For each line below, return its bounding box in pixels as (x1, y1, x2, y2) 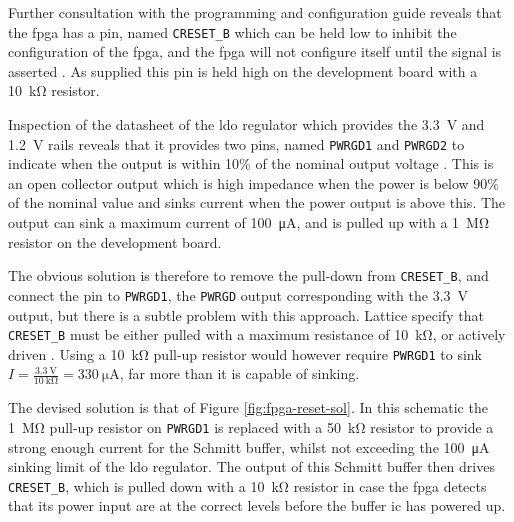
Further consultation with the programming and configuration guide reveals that (8, 2, 502, 22)
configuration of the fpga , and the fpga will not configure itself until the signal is (8, 41, 502, 62)
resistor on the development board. (8, 231, 222, 252)
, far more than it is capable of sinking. (119, 363, 360, 384)
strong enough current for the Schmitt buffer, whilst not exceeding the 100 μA (8, 436, 490, 457)
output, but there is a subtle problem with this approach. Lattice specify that (8, 304, 484, 325)
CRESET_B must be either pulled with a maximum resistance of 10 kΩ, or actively (8, 324, 506, 345)
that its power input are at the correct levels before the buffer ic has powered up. (8, 495, 506, 516)
